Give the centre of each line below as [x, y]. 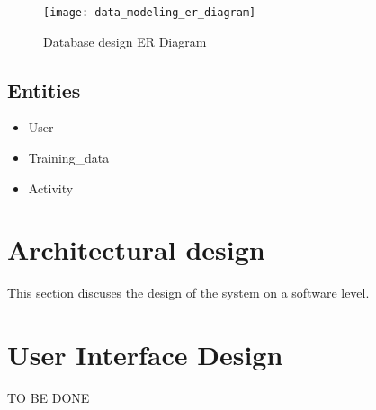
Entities [44, 89]
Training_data [69, 158]
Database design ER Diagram [125, 41]
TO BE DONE [49, 398]
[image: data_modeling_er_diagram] [150, 13]
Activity [51, 187]
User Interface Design [145, 355]
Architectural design [136, 250]
